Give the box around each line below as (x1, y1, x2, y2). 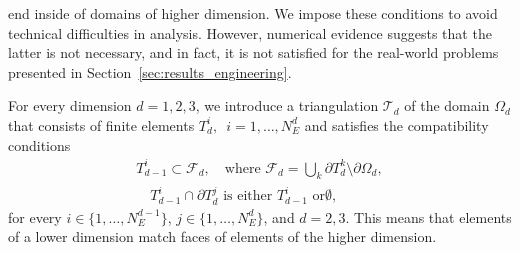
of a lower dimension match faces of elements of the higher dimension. (8, 226, 437, 247)
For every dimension (8, 95, 132, 116)
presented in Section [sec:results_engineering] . (8, 61, 292, 82)
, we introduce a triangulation (195, 95, 379, 116)
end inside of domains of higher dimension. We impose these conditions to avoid (8, 3, 498, 23)
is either (223, 189, 273, 204)
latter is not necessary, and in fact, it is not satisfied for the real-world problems (8, 42, 499, 63)
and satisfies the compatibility (304, 114, 489, 135)
